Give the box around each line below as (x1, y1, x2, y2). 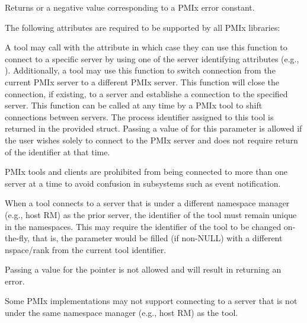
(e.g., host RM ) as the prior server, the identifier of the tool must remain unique (5, 208, 297, 220)
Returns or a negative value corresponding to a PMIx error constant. (5, 1, 255, 13)
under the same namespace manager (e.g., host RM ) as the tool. (5, 306, 238, 319)
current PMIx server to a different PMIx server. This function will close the (5, 75, 279, 88)
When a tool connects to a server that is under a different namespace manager (5, 197, 290, 209)
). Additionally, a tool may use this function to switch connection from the (5, 64, 276, 76)
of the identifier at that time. (5, 145, 110, 158)
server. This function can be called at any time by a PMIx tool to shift (5, 99, 263, 111)
